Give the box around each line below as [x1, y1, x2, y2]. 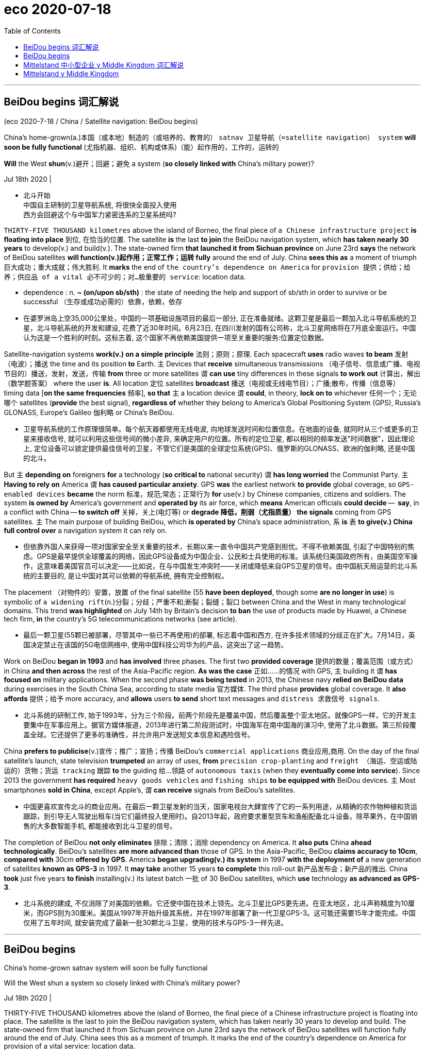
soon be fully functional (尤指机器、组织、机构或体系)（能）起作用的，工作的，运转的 [4, 142, 279, 151]
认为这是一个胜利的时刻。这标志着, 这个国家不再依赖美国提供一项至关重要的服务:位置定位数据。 [23, 333, 328, 342]
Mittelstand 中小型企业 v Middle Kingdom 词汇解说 [23, 60, 184, 69]
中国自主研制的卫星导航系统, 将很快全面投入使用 [23, 200, 177, 209]
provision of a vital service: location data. [4, 1042, 135, 1051]
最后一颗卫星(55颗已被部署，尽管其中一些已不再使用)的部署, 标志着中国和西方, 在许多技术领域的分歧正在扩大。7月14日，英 [23, 630, 415, 639]
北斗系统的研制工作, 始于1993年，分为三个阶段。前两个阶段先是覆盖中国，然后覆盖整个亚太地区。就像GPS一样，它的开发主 [23, 710, 417, 719]
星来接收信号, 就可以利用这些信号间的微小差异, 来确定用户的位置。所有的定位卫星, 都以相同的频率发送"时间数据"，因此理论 [23, 434, 415, 443]
